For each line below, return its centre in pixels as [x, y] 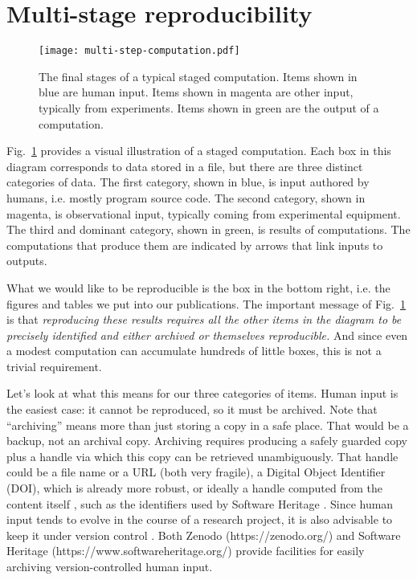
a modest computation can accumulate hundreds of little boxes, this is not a [194, 351]
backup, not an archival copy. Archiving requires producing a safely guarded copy [207, 441]
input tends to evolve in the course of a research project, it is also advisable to [200, 519]
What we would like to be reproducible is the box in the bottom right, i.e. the [198, 287]
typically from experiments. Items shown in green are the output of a [209, 107]
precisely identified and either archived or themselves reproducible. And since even [207, 335]
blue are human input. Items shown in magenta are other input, [196, 92]
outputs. [27, 261]
